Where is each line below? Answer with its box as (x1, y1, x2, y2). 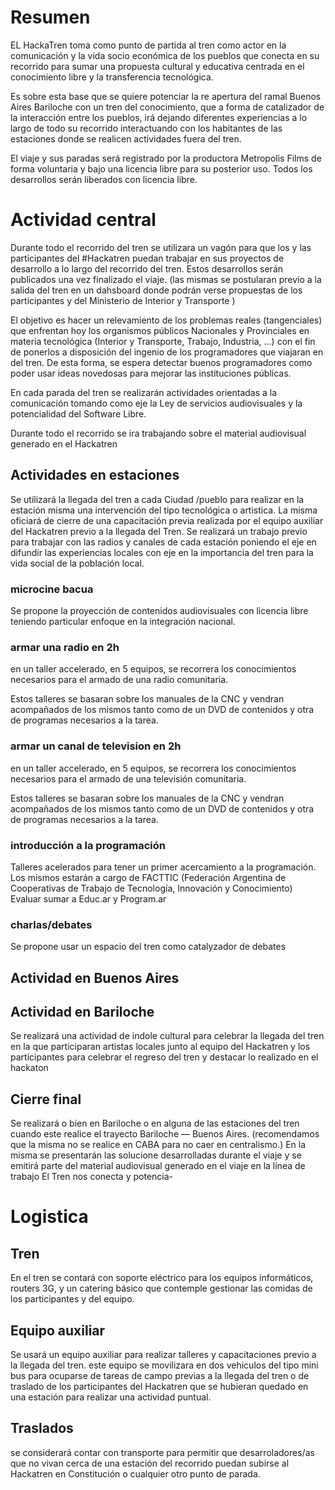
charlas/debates (10, 917, 93, 931)
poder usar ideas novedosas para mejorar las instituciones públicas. (10, 367, 292, 379)
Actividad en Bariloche (10, 1003, 155, 1020)
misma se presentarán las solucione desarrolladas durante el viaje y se (10, 1149, 302, 1161)
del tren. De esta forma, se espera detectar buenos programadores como (10, 356, 313, 368)
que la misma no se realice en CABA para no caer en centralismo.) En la (10, 1139, 307, 1151)
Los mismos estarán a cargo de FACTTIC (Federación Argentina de (10, 871, 287, 883)
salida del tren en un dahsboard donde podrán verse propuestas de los (10, 284, 303, 296)
